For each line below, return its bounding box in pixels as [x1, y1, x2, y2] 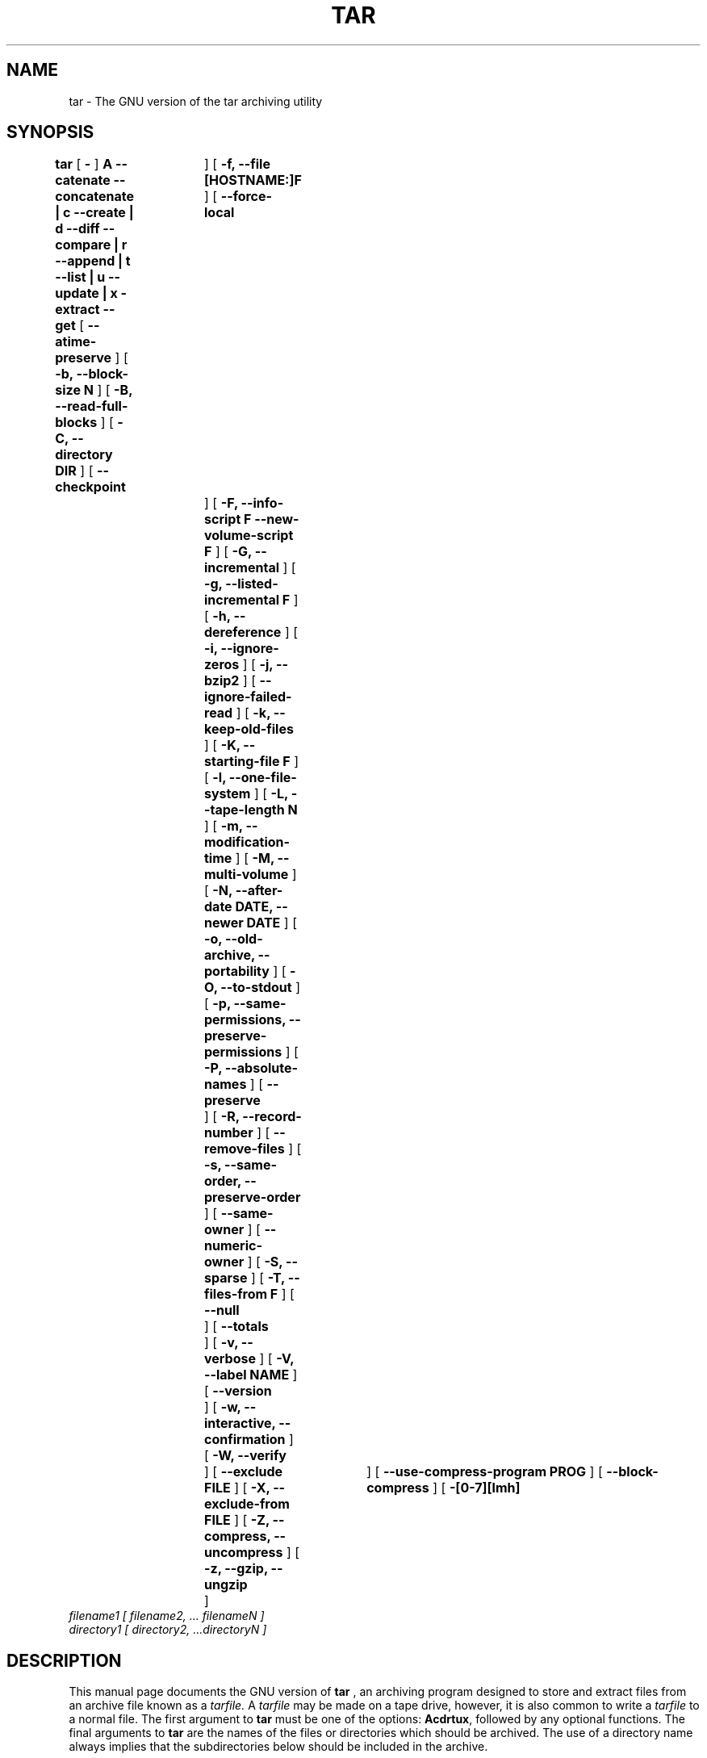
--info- [241, 495, 284, 512]
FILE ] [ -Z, [204, 1512, 270, 1529]
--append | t [55, 253, 131, 270]
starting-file [204, 753, 280, 770]
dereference [204, 624, 282, 641]
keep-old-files [204, 721, 294, 738]
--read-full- [55, 398, 128, 415]
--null [204, 1302, 240, 1319]
